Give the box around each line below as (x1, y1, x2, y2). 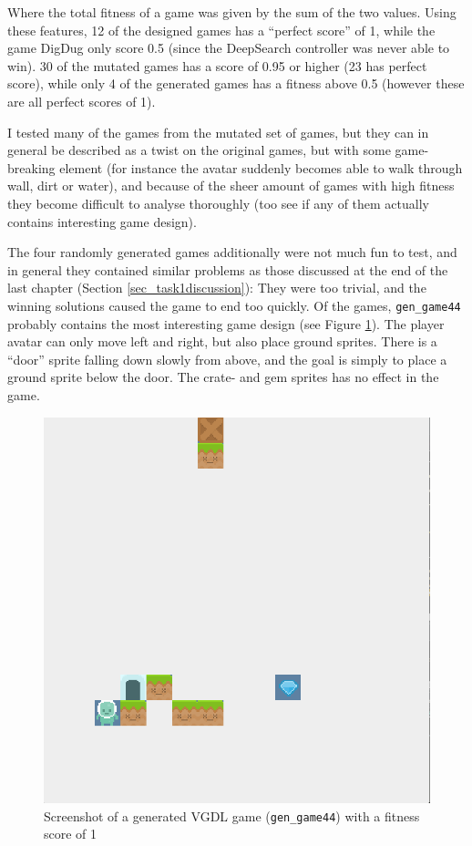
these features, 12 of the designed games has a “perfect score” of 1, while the (7, 20, 436, 39)
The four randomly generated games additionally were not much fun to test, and (7, 242, 457, 262)
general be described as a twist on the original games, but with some (7, 140, 391, 160)
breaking (7, 158, 56, 177)
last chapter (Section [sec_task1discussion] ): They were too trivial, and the (7, 278, 426, 297)
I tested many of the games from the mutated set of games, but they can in (7, 122, 429, 141)
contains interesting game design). (7, 211, 197, 231)
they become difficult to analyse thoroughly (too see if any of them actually (7, 193, 429, 212)
